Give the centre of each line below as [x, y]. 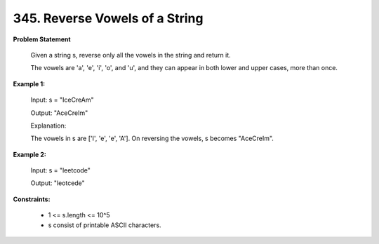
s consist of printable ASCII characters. [105, 225]
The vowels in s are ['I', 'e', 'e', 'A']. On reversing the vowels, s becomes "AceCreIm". [152, 138]
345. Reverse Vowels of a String [108, 18]
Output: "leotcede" [58, 183]
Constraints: [32, 199]
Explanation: [48, 126]
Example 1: [29, 83]
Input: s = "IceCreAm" [62, 100]
